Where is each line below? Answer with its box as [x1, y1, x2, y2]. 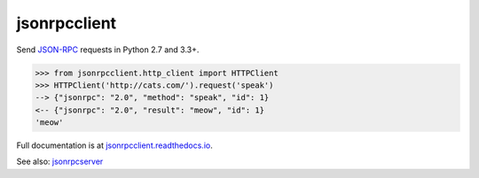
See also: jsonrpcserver [16, 156, 104, 167]
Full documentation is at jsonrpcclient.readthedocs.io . [16, 140, 213, 151]
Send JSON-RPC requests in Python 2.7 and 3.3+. [16, 44, 200, 55]
